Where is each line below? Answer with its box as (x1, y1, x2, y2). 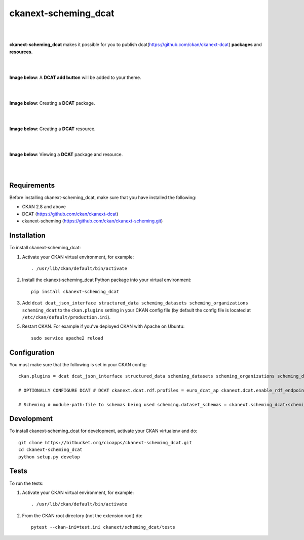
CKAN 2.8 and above (22, 204, 66, 210)
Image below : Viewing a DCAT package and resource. (9, 151, 123, 158)
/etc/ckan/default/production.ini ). (22, 314, 111, 320)
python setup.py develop (18, 454, 80, 459)
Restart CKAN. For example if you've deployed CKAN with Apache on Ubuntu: (22, 323, 185, 329)
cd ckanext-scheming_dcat (18, 447, 83, 453)
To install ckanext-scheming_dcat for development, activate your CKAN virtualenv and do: (9, 428, 198, 434)
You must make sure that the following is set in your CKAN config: (9, 361, 147, 367)
